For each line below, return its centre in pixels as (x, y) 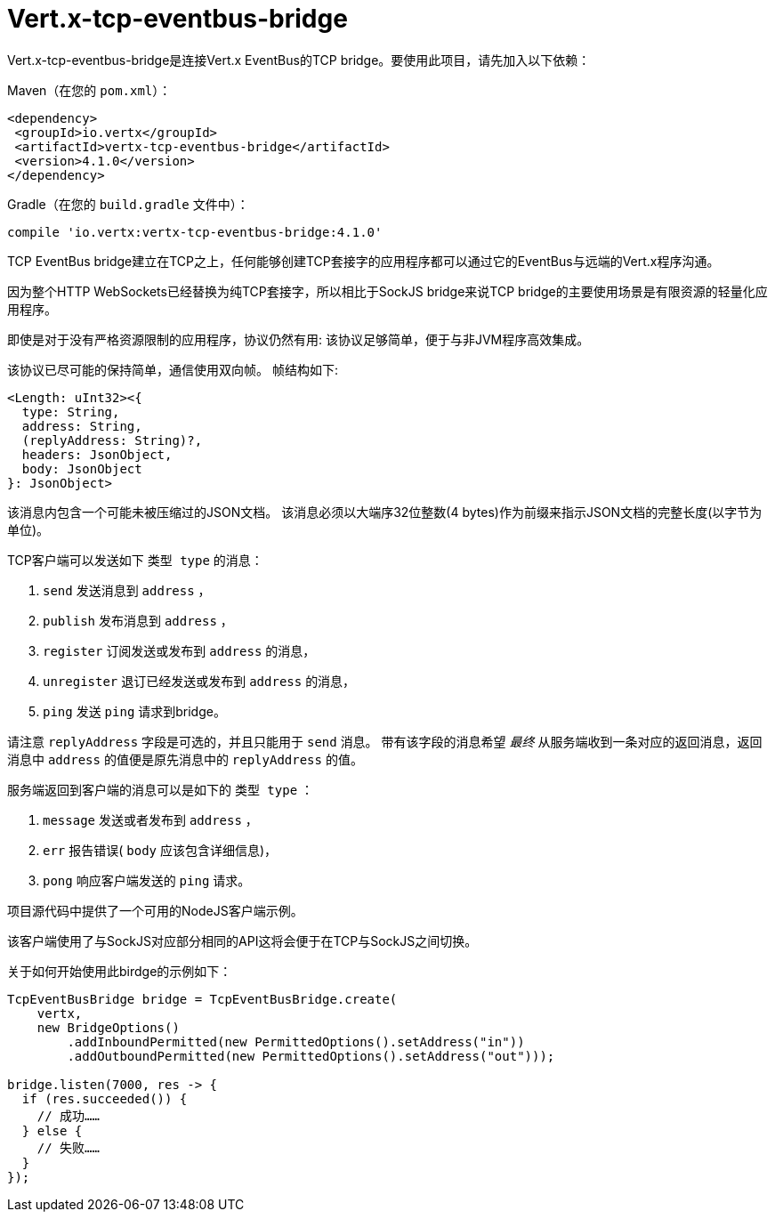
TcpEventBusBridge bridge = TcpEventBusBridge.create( (202, 999)
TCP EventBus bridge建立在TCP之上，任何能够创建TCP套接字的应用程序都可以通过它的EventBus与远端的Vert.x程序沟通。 (363, 261)
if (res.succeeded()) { (105, 1098)
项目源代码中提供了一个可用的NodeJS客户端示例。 (155, 910)
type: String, (71, 412)
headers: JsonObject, (97, 454)
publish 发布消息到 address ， (138, 620)
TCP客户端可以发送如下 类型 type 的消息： (135, 560)
